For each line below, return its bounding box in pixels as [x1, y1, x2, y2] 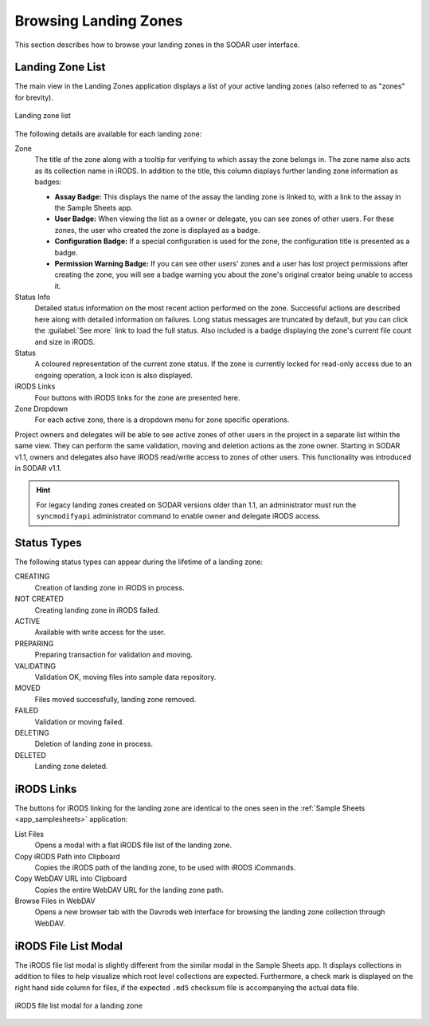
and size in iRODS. [34, 337, 96, 346]
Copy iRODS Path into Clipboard [14, 851, 121, 861]
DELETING [14, 728, 49, 737]
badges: [34, 177, 62, 187]
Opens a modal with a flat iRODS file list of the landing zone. [34, 840, 233, 850]
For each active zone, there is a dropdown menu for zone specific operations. [34, 415, 290, 424]
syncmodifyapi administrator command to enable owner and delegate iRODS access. [36, 511, 322, 521]
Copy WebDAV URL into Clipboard [14, 874, 127, 883]
